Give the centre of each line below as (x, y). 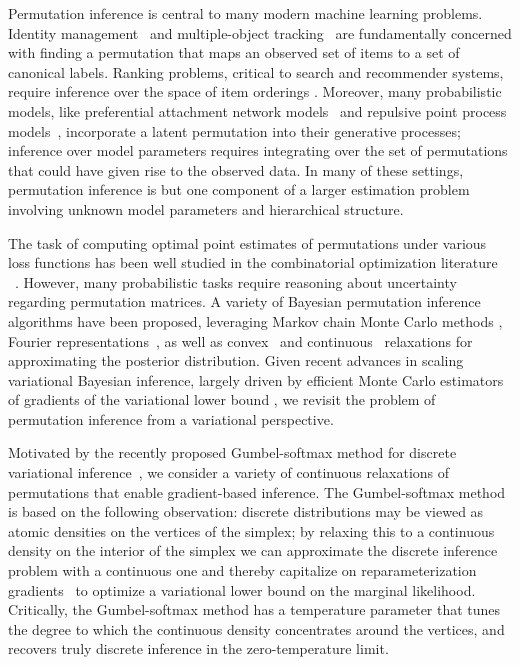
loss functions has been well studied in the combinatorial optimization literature (253, 262)
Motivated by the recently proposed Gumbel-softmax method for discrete (232, 452)
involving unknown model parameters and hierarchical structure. (206, 208)
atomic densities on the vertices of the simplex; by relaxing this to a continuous (251, 530)
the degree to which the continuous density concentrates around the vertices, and (256, 628)
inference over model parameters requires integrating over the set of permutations (258, 150)
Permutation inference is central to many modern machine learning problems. (245, 13)
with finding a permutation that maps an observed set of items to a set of (234, 52)
